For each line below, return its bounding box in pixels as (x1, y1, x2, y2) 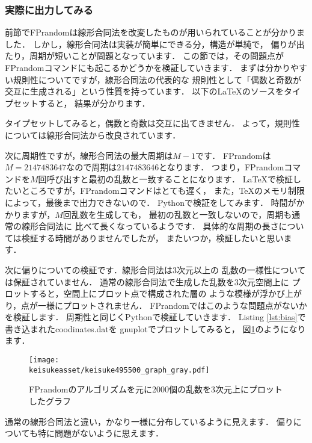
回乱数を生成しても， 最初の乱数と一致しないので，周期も (63, 208, 292, 220)
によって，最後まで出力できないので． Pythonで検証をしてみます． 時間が (5, 196, 296, 208)
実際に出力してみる (5, 2, 93, 17)
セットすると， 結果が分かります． (13, 96, 150, 109)
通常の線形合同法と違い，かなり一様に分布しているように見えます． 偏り (5, 415, 293, 427)
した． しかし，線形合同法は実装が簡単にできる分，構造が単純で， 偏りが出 (5, 37, 305, 50)
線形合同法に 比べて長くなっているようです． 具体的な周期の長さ (21, 220, 279, 232)
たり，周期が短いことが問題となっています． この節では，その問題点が (5, 49, 284, 62)
